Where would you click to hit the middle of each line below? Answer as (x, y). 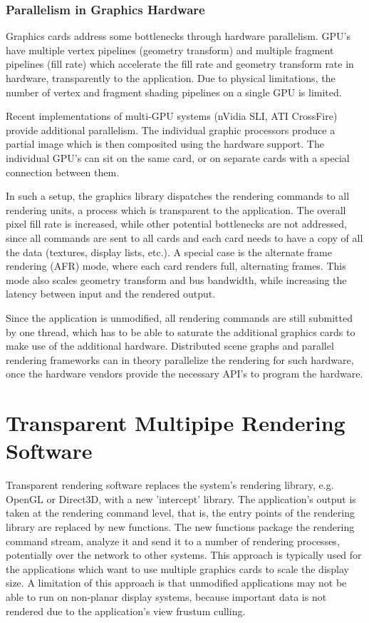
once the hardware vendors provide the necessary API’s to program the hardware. (184, 374)
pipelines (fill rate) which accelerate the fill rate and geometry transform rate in (180, 64)
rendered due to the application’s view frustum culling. (126, 611)
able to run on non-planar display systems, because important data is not (166, 596)
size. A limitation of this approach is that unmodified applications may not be (176, 583)
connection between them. (63, 172)
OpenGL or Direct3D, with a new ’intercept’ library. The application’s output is (181, 498)
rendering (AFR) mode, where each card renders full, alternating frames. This (176, 266)
